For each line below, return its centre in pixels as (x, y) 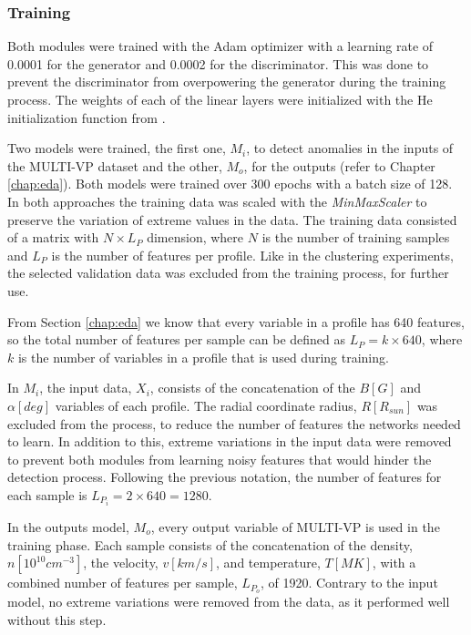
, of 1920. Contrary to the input (349, 583)
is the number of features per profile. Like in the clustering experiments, (252, 255)
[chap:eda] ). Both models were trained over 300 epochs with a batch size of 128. (230, 184)
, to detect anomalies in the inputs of (350, 148)
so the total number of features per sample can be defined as (177, 339)
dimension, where (195, 237)
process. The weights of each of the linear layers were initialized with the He (220, 99)
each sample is (47, 494)
